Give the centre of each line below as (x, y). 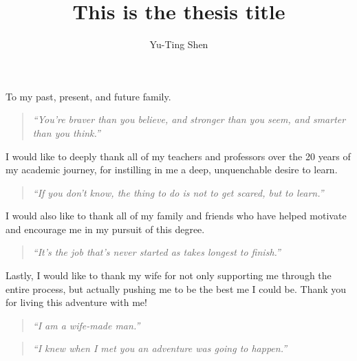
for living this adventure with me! (76, 302)
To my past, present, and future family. (88, 96)
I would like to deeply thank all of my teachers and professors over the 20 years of (178, 156)
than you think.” (66, 132)
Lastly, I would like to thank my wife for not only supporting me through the (169, 275)
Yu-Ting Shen (179, 44)
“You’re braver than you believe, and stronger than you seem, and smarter (189, 119)
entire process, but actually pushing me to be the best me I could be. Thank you (176, 288)
